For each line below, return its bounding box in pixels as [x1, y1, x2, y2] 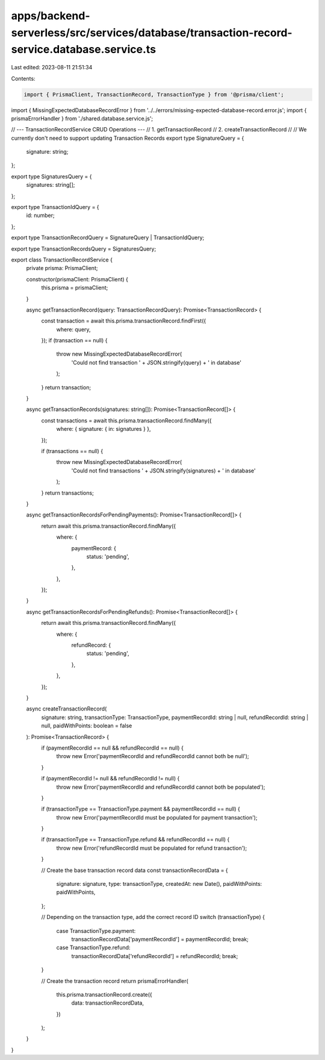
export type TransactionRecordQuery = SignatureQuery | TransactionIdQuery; [11, 234, 205, 241]
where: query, [56, 325, 91, 333]
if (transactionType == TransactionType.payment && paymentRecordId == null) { [41, 805, 241, 813]
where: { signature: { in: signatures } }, [56, 425, 151, 433]
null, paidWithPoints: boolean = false [41, 722, 132, 729]
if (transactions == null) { [41, 448, 104, 454]
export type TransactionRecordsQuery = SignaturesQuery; [11, 245, 156, 252]
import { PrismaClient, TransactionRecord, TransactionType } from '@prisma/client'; [23, 91, 284, 98]
